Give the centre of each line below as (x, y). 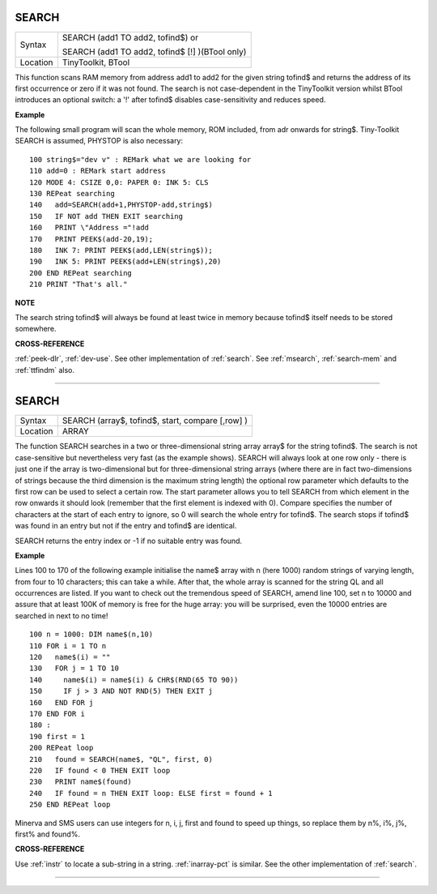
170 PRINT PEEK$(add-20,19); (91, 239)
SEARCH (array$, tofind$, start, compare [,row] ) (155, 421)
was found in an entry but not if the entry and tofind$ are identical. (126, 526)
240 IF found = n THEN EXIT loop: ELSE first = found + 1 (151, 793)
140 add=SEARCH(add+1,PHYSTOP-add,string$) (121, 205)
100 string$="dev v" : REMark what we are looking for (140, 159)
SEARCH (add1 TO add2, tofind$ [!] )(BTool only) (154, 51)
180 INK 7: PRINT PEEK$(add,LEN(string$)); (121, 250)
